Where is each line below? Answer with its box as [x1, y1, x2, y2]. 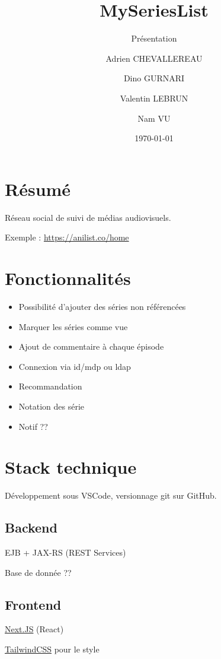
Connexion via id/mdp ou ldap [18, 360, 131, 372]
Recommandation [18, 380, 82, 392]
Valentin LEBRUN [120, 91, 188, 104]
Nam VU [137, 112, 171, 124]
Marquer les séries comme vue [18, 320, 128, 332]
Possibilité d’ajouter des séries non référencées [18, 300, 186, 312]
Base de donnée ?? [5, 566, 72, 578]
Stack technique [5, 455, 137, 479]
